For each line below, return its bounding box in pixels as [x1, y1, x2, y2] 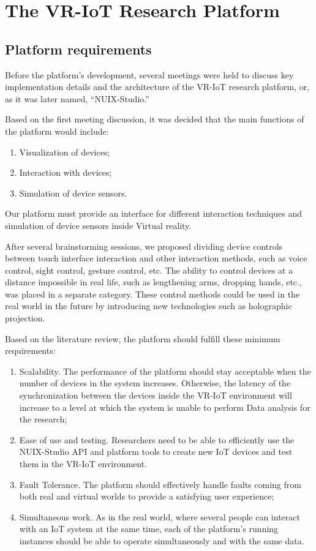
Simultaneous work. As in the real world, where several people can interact [19, 510, 300, 523]
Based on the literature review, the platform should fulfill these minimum [5, 332, 280, 345]
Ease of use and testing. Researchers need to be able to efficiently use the [19, 433, 295, 446]
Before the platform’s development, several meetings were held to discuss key [5, 68, 294, 81]
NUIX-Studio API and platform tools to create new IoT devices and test [19, 445, 293, 458]
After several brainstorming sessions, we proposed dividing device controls [5, 239, 283, 252]
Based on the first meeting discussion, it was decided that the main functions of [5, 113, 304, 126]
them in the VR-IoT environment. [19, 457, 148, 470]
